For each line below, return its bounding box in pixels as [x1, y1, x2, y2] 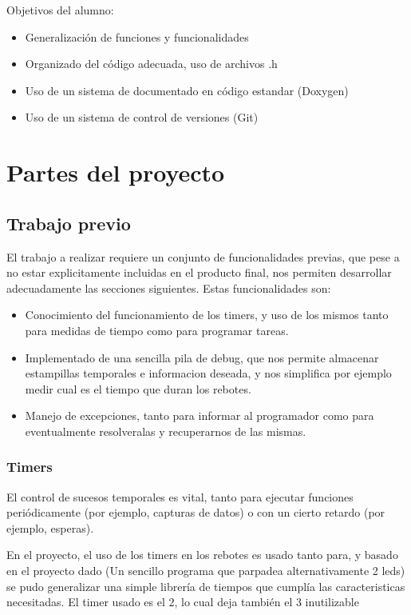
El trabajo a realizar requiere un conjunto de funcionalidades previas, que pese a [6, 248, 400, 265]
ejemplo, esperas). [6, 519, 94, 536]
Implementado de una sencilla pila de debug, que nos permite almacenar [25, 349, 379, 365]
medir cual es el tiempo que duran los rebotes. [25, 380, 251, 397]
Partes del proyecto [6, 156, 225, 189]
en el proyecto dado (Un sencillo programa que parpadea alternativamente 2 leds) [6, 562, 405, 579]
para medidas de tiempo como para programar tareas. [25, 321, 289, 338]
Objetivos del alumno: [6, 2, 114, 18]
